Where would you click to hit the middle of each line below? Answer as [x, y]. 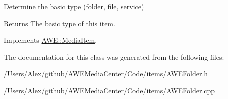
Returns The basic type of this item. [60, 23]
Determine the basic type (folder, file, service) [74, 6]
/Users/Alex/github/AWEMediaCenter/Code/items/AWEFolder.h [106, 73]
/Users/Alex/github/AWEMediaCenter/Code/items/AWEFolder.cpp [110, 90]
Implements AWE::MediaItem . [51, 40]
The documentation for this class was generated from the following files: [114, 56]
